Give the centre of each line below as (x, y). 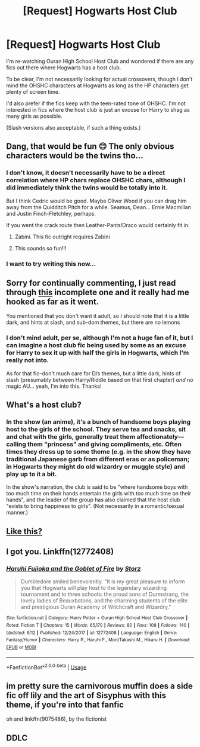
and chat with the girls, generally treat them (71, 436)
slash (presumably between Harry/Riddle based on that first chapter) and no (100, 379)
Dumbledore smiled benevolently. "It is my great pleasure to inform (103, 581)
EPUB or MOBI (21, 647)
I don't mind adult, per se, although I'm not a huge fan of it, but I (100, 338)
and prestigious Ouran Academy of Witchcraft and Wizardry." (96, 607)
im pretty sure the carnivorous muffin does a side (100, 686)
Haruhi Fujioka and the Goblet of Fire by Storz (74, 569)
